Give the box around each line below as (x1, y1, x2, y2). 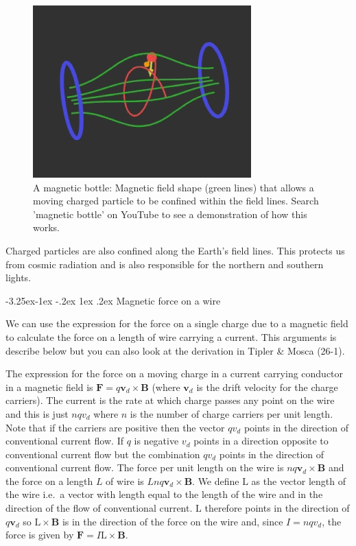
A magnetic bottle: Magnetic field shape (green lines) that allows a (33, 180, 314, 194)
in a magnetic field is (5, 379, 93, 394)
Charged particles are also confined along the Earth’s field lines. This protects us (5, 243, 345, 257)
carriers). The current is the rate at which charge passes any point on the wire (5, 393, 335, 407)
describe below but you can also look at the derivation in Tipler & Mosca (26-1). (5, 343, 345, 357)
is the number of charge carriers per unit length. (130, 406, 333, 420)
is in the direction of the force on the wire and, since (62, 514, 283, 528)
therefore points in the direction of (204, 501, 350, 515)
